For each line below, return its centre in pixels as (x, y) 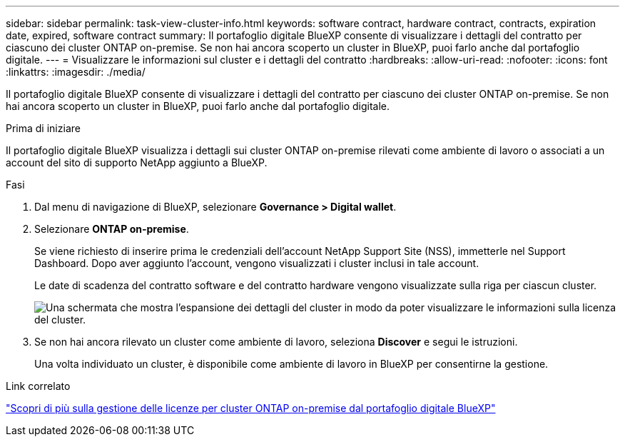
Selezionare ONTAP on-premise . (112, 229)
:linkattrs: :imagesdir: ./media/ (76, 72)
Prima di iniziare (43, 128)
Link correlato (38, 386)
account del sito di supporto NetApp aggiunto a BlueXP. (137, 162)
